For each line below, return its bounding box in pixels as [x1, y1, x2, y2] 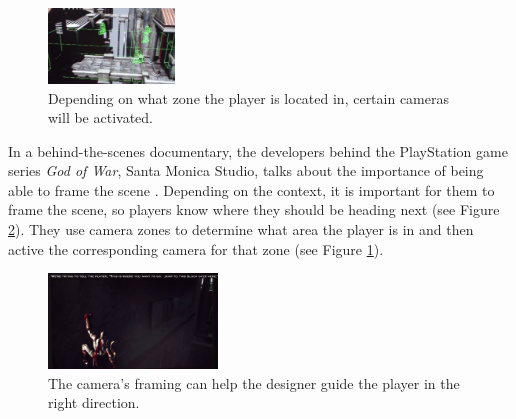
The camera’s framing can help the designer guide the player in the [48, 372, 460, 393]
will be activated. [48, 107, 153, 128]
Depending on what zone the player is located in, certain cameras [48, 87, 450, 108]
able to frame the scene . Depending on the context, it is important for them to [8, 179, 495, 200]
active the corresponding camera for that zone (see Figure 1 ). [8, 238, 384, 259]
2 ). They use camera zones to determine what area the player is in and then [8, 219, 474, 240]
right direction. [48, 392, 140, 413]
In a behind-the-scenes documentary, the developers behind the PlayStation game [8, 140, 508, 161]
